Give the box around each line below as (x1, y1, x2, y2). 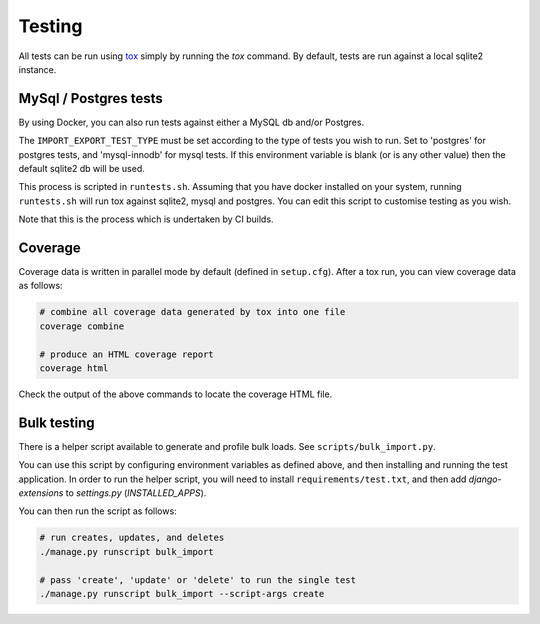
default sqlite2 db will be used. (18, 163, 145, 175)
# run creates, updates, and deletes (39, 532, 225, 544)
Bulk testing (18, 414, 95, 431)
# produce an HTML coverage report (39, 348, 214, 360)
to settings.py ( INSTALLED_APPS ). (65, 487, 207, 499)
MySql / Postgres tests (18, 90, 164, 107)
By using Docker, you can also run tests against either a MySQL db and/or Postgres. (18, 116, 365, 128)
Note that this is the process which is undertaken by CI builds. (18, 213, 274, 225)
